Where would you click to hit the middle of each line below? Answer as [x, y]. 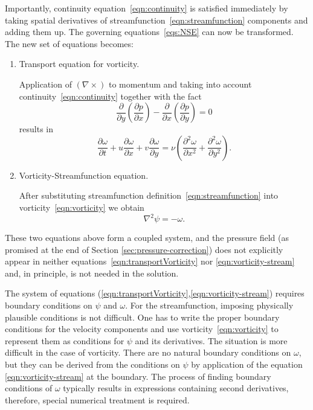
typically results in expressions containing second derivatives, [176, 388]
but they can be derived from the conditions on [92, 364]
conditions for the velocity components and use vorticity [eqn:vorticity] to [142, 329]
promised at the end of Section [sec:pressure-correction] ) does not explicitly [144, 249]
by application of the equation [247, 364]
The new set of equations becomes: [69, 43]
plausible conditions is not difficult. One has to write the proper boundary [142, 317]
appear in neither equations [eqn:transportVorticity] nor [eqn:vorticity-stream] [150, 261]
